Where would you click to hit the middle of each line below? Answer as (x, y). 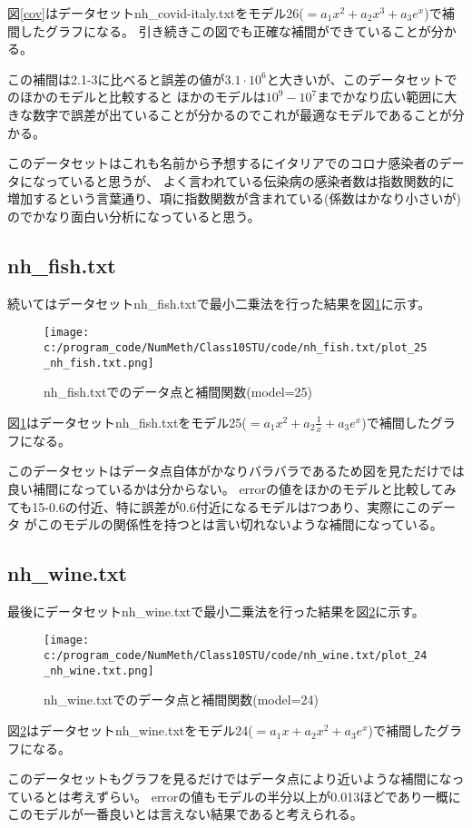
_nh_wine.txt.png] (99, 670)
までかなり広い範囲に (381, 97)
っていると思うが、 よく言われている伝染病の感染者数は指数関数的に (250, 180)
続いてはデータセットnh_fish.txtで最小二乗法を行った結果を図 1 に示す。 (219, 303)
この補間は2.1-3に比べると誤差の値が (116, 79)
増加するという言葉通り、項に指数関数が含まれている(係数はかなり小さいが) (234, 198)
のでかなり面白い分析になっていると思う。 (134, 216)
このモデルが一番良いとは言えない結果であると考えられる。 (185, 814)
